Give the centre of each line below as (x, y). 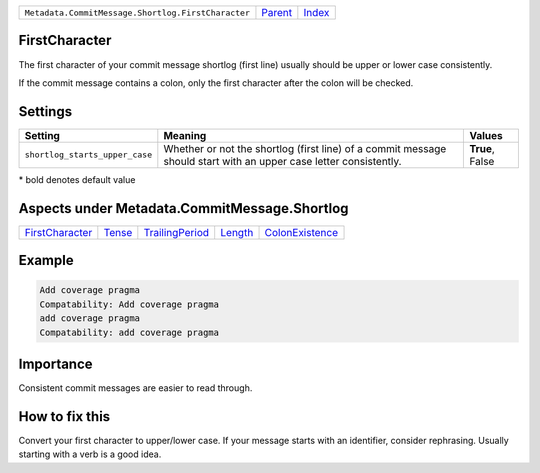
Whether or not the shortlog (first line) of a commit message (305, 148)
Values (486, 135)
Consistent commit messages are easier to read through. (135, 388)
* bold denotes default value (77, 179)
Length (237, 232)
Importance (56, 363)
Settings (45, 111)
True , (482, 148)
